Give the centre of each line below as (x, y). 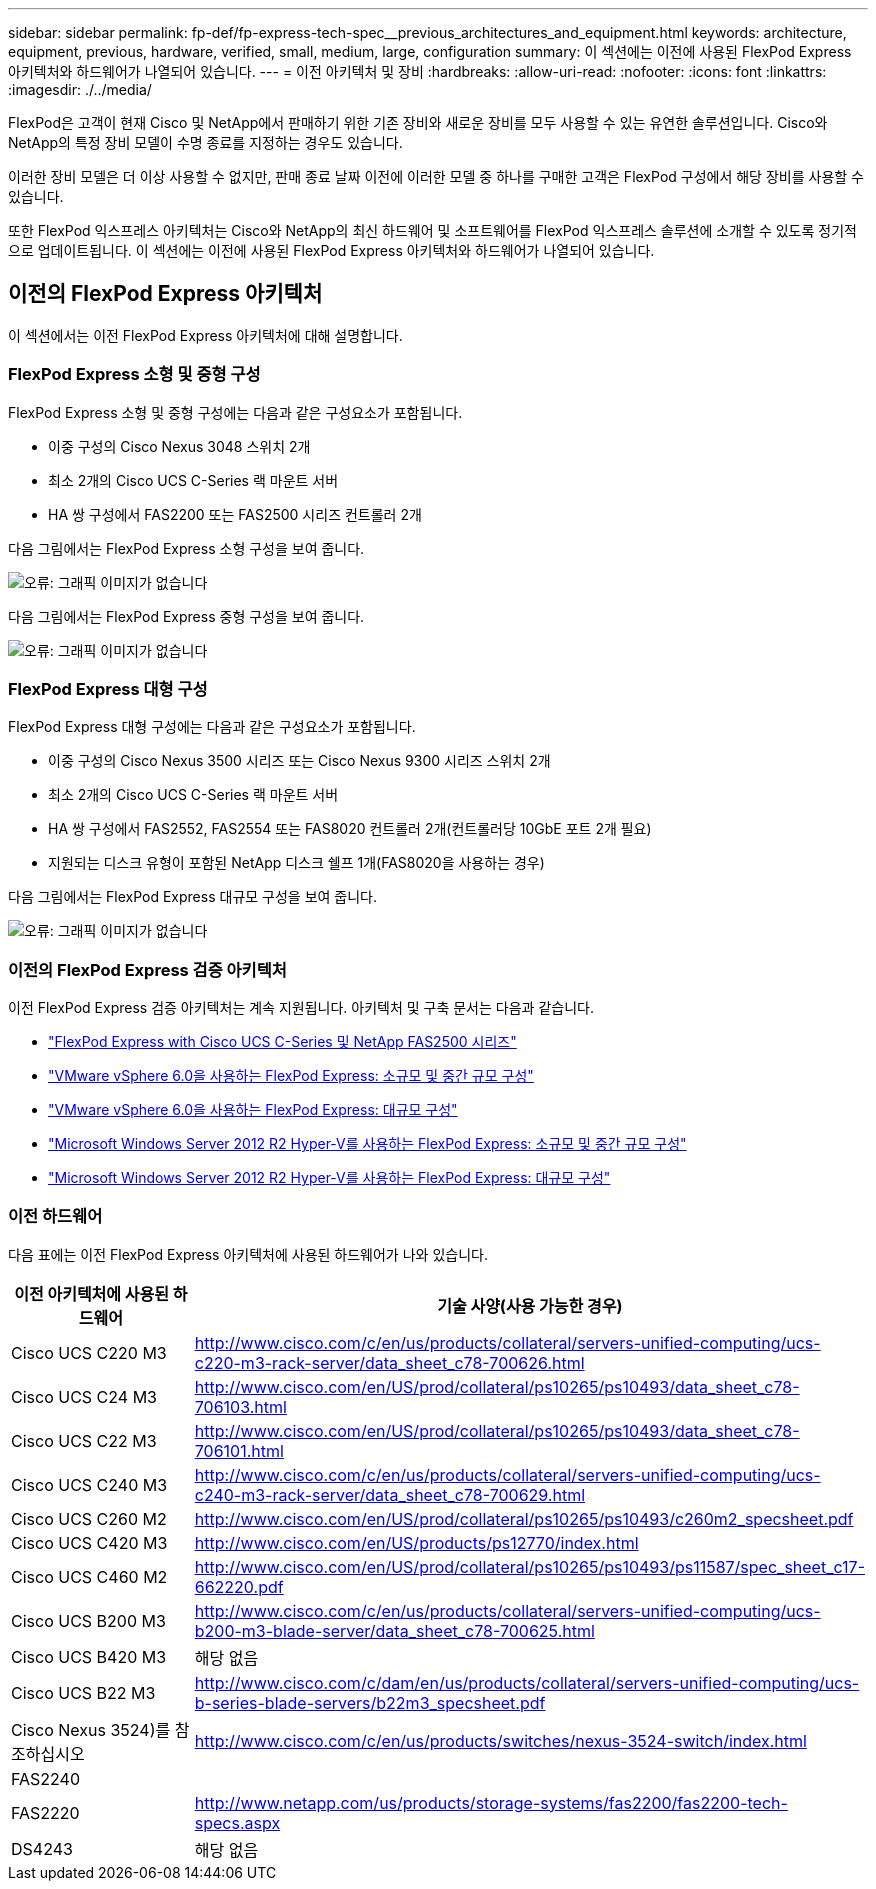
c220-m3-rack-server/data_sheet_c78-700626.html (389, 1362)
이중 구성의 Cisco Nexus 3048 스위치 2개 (179, 446)
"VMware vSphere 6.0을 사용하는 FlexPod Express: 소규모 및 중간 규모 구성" (291, 1076)
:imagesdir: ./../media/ (80, 89)
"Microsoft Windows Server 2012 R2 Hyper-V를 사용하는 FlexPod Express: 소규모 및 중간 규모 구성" (367, 1144)
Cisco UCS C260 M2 (89, 1518)
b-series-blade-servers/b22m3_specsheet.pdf (370, 1702)
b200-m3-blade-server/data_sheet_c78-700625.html (394, 1630)
